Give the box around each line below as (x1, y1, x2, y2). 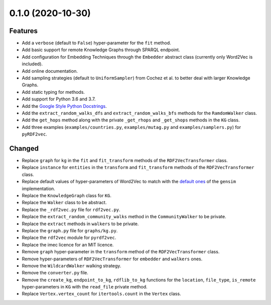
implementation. (22, 186, 55, 192)
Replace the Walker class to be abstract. (22, 200, 107, 206)
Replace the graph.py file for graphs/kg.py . (22, 227, 118, 233)
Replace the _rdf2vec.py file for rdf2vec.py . (22, 206, 120, 213)
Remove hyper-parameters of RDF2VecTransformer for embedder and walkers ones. (22, 256, 203, 262)
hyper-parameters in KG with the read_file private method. (22, 284, 148, 290)
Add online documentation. (22, 68, 78, 74)
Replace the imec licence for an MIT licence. (22, 241, 114, 248)
